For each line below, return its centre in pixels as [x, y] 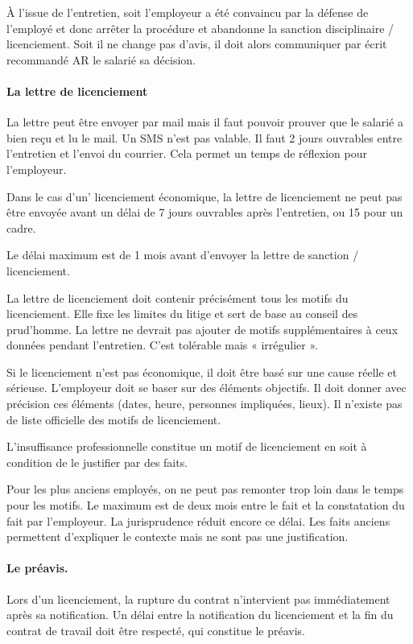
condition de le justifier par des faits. [97, 462]
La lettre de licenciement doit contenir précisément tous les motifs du [178, 297]
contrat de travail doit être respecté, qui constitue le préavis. [156, 630]
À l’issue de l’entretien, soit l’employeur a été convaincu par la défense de [188, 12]
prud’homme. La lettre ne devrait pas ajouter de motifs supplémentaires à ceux [202, 329]
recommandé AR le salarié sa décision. [101, 59]
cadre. [21, 227]
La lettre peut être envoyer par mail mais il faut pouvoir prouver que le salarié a [205, 122]
